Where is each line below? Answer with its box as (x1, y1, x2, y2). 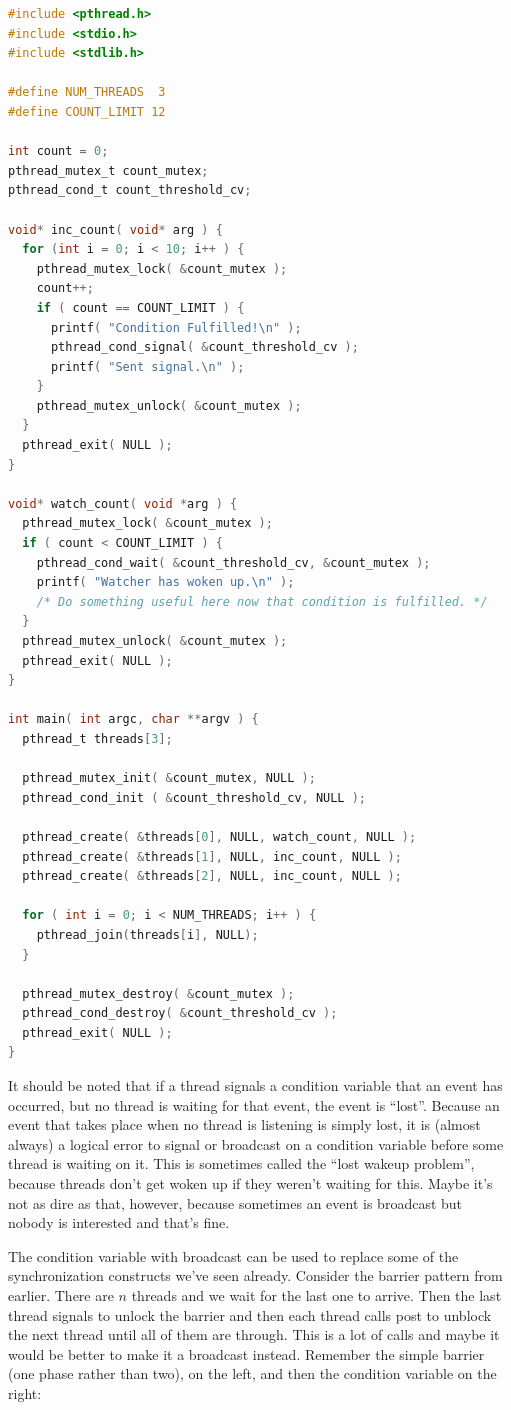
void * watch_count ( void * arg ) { (8, 496, 238, 511)
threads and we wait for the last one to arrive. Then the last (131, 1285, 502, 1305)
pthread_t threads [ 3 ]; (22, 731, 173, 746)
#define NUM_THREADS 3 (8, 85, 166, 100)
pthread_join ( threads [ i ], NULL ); (36, 927, 259, 942)
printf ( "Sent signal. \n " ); (50, 359, 245, 374)
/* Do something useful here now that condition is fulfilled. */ (36, 594, 488, 609)
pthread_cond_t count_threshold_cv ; (8, 183, 252, 198)
